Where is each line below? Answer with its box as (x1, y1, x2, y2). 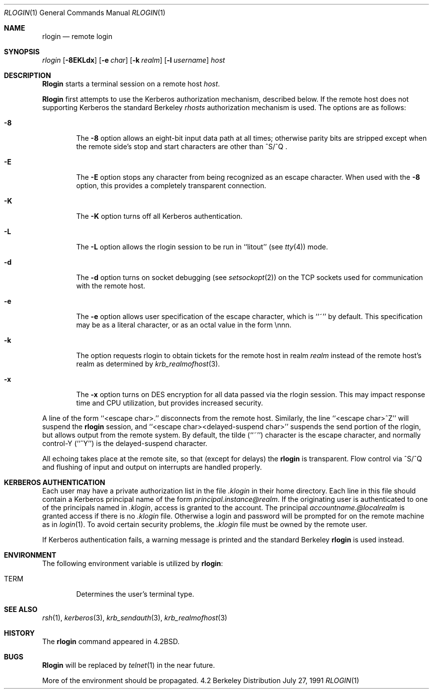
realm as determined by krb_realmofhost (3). (76, 360, 220, 368)
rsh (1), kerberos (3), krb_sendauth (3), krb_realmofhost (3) (42, 613, 227, 622)
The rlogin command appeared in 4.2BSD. (42, 637, 180, 646)
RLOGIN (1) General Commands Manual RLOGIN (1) (4, 8, 166, 17)
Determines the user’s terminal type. (76, 590, 194, 598)
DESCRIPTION (4, 71, 51, 80)
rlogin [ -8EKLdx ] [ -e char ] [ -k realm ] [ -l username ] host (42, 56, 225, 64)
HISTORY (4, 629, 35, 637)
